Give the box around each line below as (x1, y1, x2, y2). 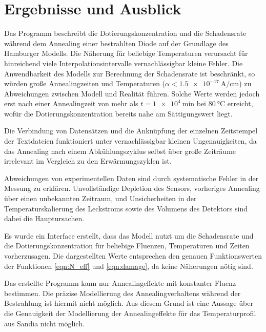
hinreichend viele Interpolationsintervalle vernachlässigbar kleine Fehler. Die (4, 57, 243, 68)
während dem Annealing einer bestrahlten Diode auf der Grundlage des (4, 37, 229, 48)
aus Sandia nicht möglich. (4, 318, 85, 328)
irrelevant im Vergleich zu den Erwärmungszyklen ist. (4, 155, 172, 166)
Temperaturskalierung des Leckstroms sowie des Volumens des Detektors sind (4, 203, 248, 213)
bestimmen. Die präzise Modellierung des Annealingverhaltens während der (4, 287, 241, 298)
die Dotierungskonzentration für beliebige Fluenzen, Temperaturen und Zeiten (4, 240, 250, 251)
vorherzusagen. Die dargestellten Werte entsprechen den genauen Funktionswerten (4, 250, 262, 261)
